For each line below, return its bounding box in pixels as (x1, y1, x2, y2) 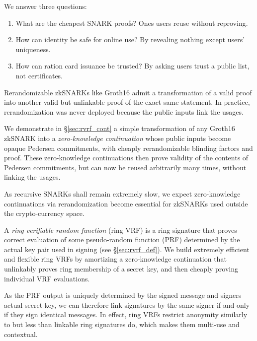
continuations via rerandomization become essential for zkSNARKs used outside (4, 198, 248, 208)
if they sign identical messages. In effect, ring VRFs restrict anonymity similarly (4, 309, 248, 320)
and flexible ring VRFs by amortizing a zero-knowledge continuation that (4, 254, 227, 264)
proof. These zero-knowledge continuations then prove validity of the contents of (4, 152, 249, 163)
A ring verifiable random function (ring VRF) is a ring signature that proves (4, 224, 237, 235)
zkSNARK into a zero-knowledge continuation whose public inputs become (4, 133, 231, 143)
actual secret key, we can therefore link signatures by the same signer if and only (4, 299, 250, 310)
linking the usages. (4, 172, 61, 182)
